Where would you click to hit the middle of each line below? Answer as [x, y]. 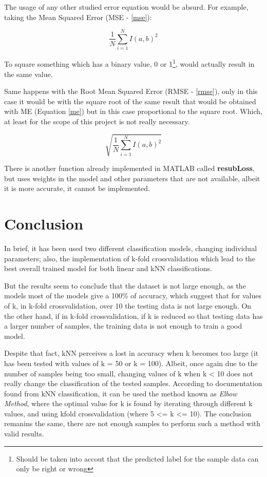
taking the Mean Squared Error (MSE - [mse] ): [78, 17]
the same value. [28, 74]
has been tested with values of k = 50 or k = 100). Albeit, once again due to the [131, 363]
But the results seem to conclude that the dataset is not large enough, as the [125, 285]
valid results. [24, 434]
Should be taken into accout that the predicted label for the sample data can [137, 458]
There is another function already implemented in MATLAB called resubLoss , [129, 168]
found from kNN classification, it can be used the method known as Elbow [121, 393]
